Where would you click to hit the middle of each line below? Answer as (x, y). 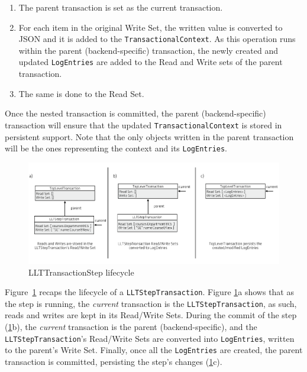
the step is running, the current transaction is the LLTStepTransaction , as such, (151, 303)
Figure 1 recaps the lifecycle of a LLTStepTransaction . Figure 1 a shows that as (149, 292)
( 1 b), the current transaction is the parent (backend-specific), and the (131, 327)
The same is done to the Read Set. (81, 93)
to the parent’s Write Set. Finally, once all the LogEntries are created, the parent (154, 350)
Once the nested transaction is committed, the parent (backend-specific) (135, 113)
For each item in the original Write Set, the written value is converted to (151, 27)
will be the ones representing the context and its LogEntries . (116, 148)
